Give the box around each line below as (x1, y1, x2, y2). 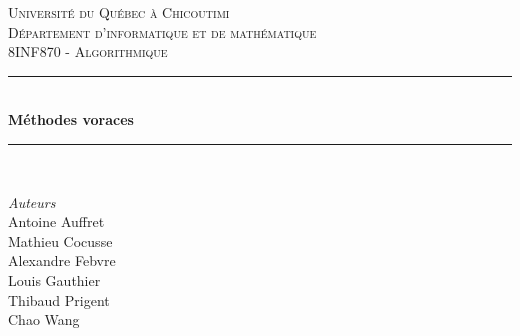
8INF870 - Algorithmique (8, 41, 168, 62)
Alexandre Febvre (8, 250, 116, 271)
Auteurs (8, 191, 56, 212)
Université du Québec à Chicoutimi (8, 2, 230, 22)
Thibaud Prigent (8, 289, 110, 310)
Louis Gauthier (8, 269, 101, 290)
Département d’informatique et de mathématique (8, 21, 317, 42)
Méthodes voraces (8, 109, 134, 130)
